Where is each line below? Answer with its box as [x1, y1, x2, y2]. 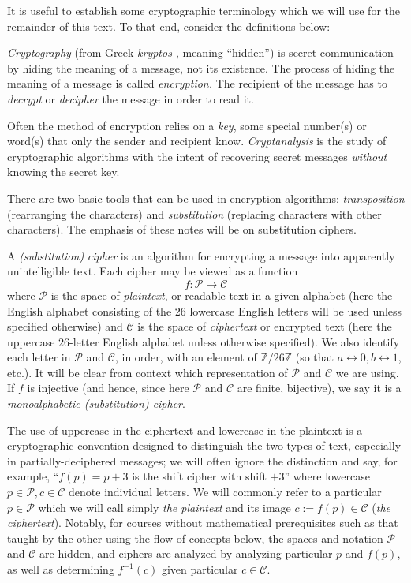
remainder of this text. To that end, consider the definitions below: [7, 17, 331, 34]
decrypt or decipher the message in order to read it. [7, 90, 254, 107]
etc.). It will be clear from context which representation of [7, 364, 288, 380]
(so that [295, 349, 334, 365]
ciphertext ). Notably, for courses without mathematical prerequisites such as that [7, 514, 398, 531]
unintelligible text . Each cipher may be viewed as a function [7, 263, 298, 279]
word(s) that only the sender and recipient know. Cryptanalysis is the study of [7, 133, 387, 149]
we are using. [335, 364, 399, 380]
